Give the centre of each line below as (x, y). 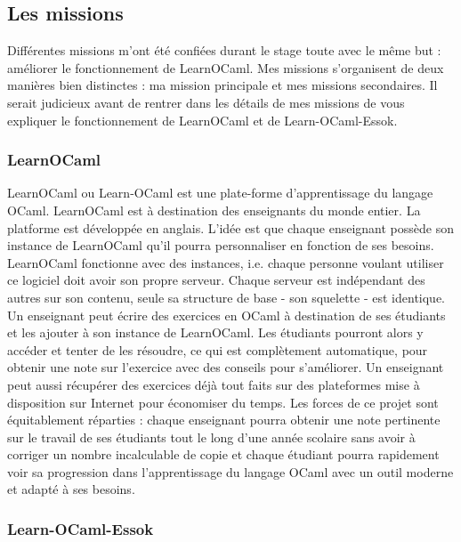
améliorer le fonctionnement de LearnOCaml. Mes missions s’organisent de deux (226, 67)
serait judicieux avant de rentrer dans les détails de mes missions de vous (206, 102)
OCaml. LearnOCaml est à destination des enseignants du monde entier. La (214, 210)
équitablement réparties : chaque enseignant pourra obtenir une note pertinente (224, 420)
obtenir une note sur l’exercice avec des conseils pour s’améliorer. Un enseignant (226, 367)
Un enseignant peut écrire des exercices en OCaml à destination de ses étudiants (226, 315)
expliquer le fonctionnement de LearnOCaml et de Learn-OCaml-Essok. (202, 120)
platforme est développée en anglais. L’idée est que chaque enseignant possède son (230, 227)
